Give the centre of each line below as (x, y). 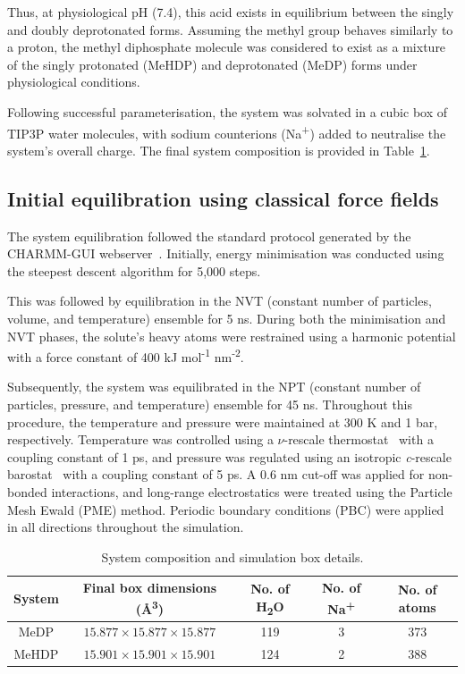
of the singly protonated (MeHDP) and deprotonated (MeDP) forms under (212, 64)
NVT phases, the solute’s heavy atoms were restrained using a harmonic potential (232, 336)
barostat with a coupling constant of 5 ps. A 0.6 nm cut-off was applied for (216, 474)
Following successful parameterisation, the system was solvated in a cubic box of (228, 111)
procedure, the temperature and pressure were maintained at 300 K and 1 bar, (223, 421)
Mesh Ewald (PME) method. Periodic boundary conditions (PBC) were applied (226, 509)
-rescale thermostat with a (359, 439)
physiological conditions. (74, 82)
